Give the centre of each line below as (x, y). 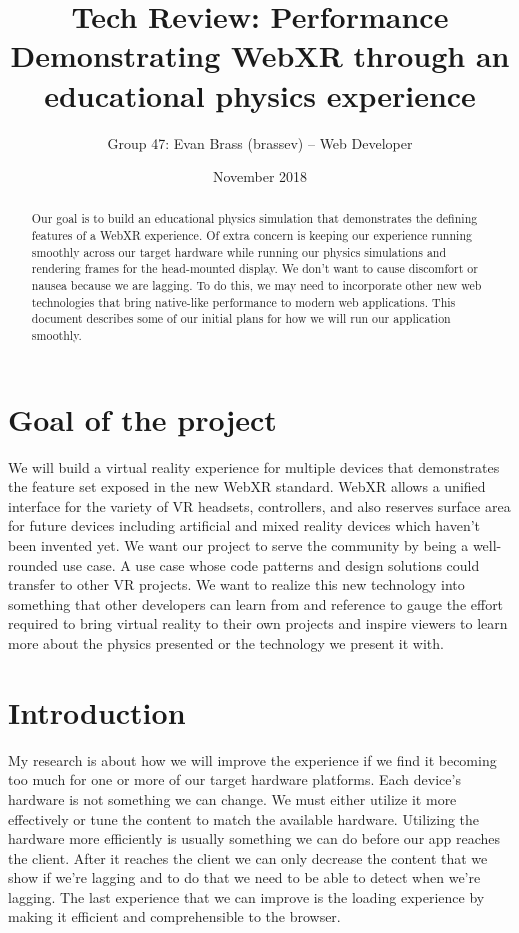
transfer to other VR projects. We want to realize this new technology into (236, 584)
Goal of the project (142, 418)
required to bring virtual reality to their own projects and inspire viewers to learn (258, 623)
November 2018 (260, 176)
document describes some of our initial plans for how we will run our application (241, 318)
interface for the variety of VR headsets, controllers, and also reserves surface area (259, 505)
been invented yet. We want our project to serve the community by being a (238, 545)
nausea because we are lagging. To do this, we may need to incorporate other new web (256, 285)
